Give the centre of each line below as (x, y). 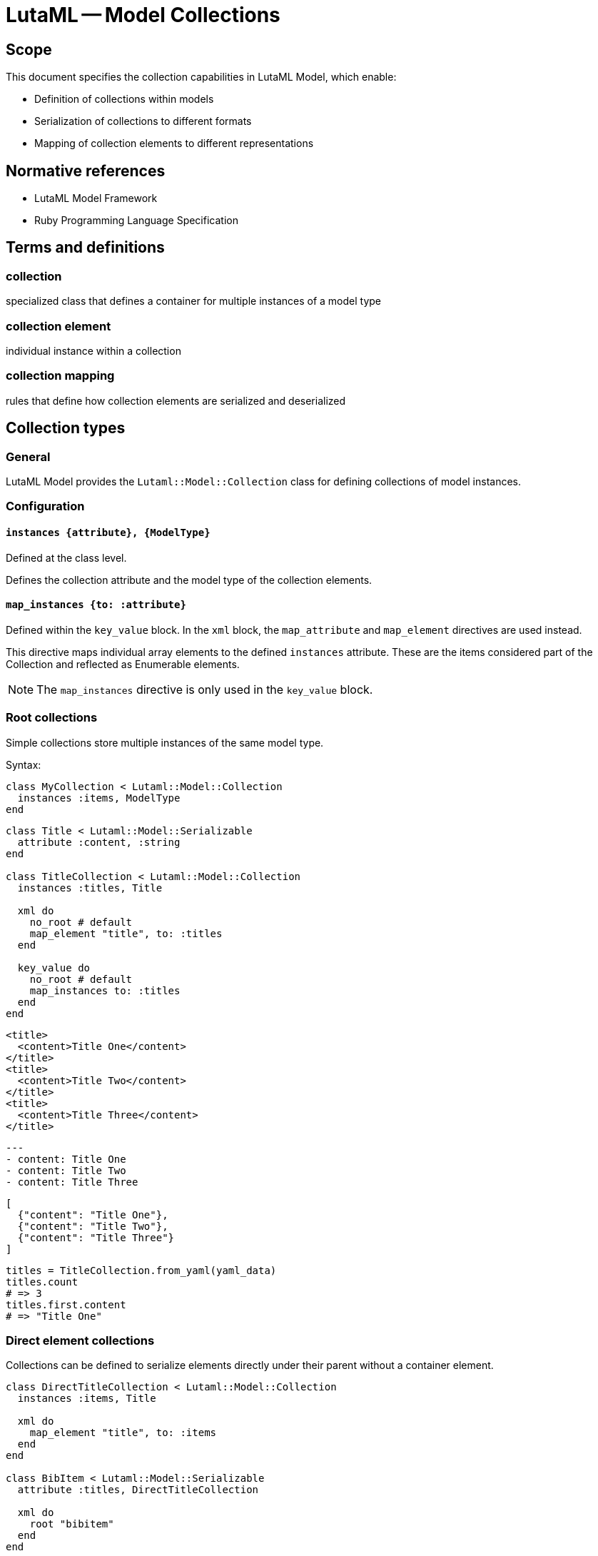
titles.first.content (66, 1304)
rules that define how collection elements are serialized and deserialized (176, 400)
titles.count (42, 1282)
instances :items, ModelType (99, 798)
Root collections (52, 718)
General (28, 456)
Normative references (86, 171)
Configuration (45, 506)
